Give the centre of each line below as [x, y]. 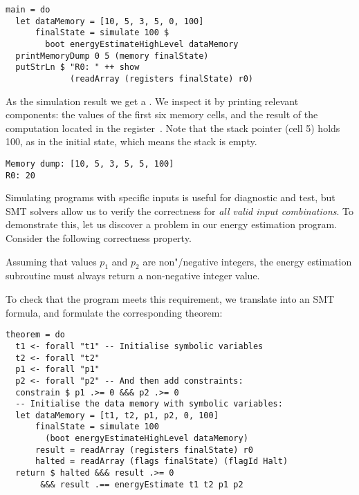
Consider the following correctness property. [99, 238]
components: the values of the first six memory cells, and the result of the [162, 114]
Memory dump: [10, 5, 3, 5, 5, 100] [90, 164]
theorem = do [35, 335]
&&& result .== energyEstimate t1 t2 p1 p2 [142, 484]
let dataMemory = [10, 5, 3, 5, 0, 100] [110, 21]
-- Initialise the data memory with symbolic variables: [149, 404]
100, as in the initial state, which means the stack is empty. [131, 141]
